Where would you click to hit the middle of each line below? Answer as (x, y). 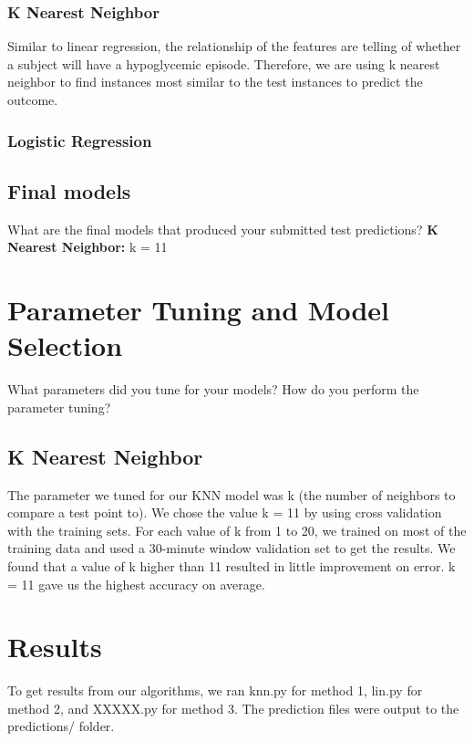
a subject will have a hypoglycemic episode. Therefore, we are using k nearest (224, 63)
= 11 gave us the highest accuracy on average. (136, 584)
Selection (65, 345)
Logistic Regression (80, 140)
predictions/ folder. (61, 726)
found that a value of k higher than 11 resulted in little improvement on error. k (232, 565)
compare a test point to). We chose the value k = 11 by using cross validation (225, 512)
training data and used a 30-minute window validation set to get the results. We (232, 548)
